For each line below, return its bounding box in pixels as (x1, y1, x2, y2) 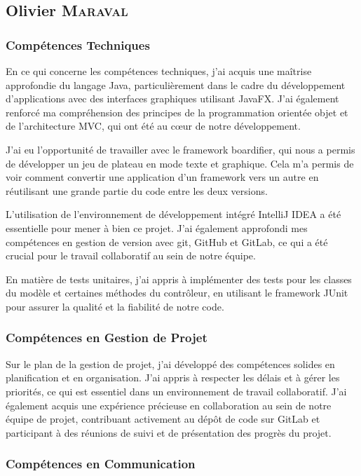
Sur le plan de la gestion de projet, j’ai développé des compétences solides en (6, 356, 335, 371)
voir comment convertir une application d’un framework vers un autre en (6, 170, 319, 184)
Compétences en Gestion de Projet (6, 329, 207, 346)
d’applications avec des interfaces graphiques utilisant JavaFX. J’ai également (6, 91, 339, 106)
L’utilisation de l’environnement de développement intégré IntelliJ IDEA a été (6, 207, 341, 222)
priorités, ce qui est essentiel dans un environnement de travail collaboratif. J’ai (6, 383, 347, 398)
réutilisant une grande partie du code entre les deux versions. (6, 183, 268, 198)
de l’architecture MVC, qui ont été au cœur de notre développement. (6, 118, 301, 133)
